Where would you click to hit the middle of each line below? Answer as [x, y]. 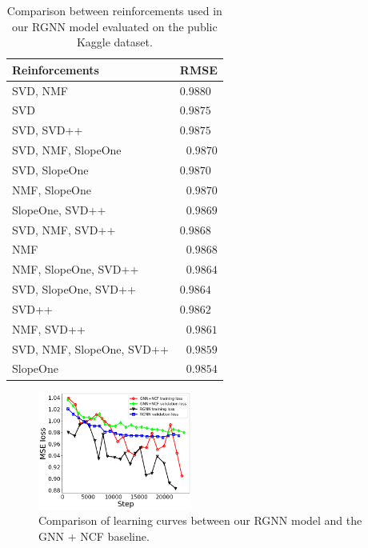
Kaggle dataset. [114, 42]
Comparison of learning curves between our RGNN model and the [200, 520]
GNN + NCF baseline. [94, 536]
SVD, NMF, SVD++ [64, 229]
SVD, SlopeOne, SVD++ [74, 289]
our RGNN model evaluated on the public [115, 26]
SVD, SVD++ [48, 130]
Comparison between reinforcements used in [114, 10]
